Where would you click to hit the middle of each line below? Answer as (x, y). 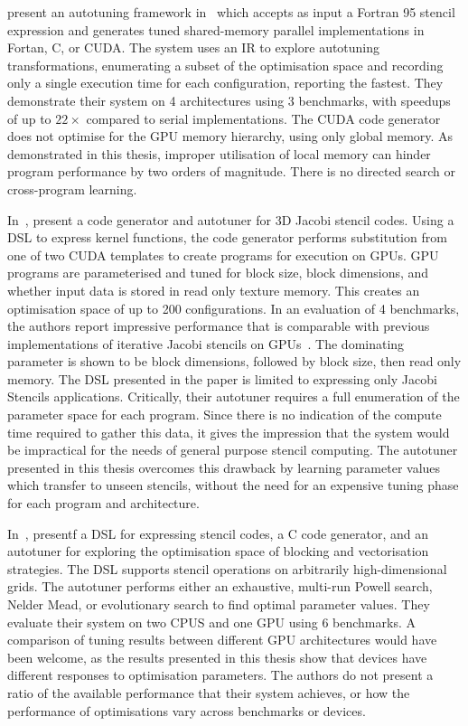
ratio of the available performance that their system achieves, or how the (209, 692)
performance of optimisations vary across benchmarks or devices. (187, 710)
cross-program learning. (72, 189)
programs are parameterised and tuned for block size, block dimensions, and (218, 273)
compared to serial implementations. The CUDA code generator (263, 118)
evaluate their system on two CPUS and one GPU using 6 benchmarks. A (211, 622)
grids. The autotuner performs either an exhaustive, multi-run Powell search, (220, 586)
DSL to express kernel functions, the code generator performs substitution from (227, 237)
